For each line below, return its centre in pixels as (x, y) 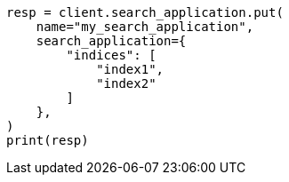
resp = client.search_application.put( (145, 12)
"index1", (130, 69)
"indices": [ (111, 55)
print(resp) (48, 140)
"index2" (126, 83)
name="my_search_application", (145, 27)
